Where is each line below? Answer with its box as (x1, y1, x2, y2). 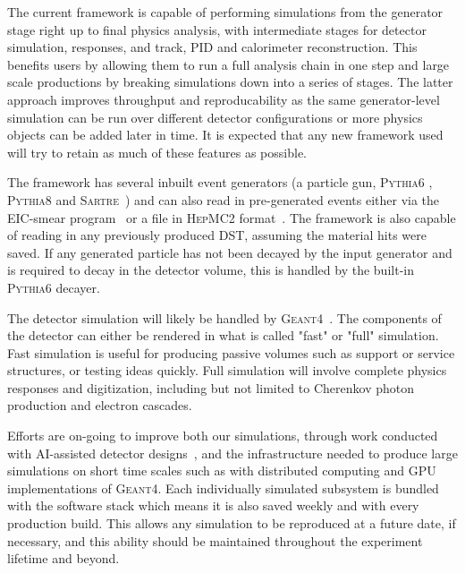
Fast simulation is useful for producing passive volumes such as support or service (7, 343, 455, 362)
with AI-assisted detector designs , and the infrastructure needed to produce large (7, 443, 458, 462)
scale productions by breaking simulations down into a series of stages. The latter (7, 73, 453, 91)
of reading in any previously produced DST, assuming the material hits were (7, 226, 427, 244)
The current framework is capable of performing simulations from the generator (7, 3, 444, 21)
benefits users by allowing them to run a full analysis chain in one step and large (7, 55, 450, 73)
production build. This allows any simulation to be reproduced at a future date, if (7, 514, 456, 533)
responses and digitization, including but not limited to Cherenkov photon (7, 378, 414, 397)
